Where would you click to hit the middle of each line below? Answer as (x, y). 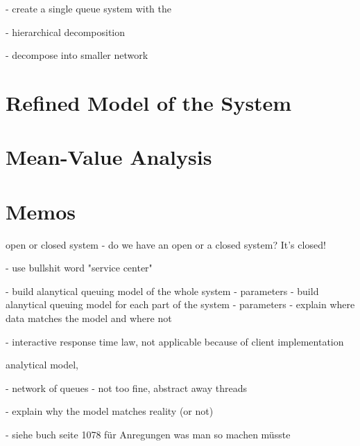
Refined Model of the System (149, 102)
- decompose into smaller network (77, 55)
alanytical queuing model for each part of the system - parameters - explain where (180, 304)
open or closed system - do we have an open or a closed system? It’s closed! (166, 244)
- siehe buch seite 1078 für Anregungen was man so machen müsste (148, 434)
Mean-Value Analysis (109, 157)
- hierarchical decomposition (66, 32)
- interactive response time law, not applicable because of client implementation (175, 341)
